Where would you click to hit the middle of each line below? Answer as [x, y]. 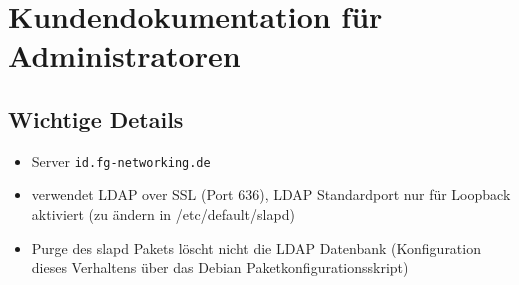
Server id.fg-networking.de [121, 160]
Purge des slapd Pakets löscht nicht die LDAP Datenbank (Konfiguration [256, 247]
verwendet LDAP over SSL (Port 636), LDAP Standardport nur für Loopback [271, 194]
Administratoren [124, 55]
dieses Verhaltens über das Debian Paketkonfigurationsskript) [220, 267]
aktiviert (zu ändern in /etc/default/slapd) [163, 214]
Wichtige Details [96, 118]
